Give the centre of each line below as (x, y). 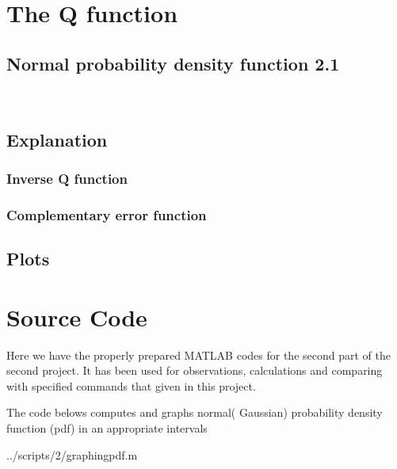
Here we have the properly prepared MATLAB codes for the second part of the (198, 355)
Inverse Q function (67, 178)
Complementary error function (107, 214)
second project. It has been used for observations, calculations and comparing (195, 370)
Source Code (77, 316)
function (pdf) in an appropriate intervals (107, 427)
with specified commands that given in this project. (131, 385)
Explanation (57, 139)
